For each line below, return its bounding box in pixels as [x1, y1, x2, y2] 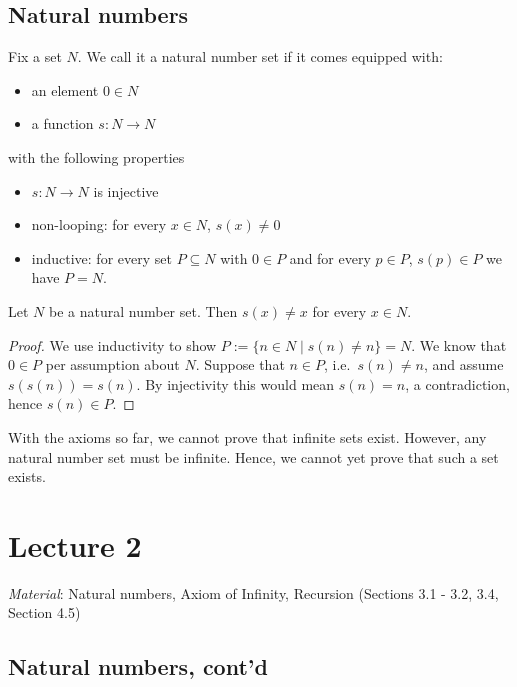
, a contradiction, [405, 373, 510, 394]
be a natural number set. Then [48, 300, 238, 321]
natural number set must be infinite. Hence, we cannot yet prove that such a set [8, 446, 499, 467]
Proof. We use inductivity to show [8, 334, 217, 355]
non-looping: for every [31, 214, 167, 235]
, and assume [423, 354, 504, 375]
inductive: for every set [31, 247, 172, 268]
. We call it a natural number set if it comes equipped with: [77, 46, 443, 67]
